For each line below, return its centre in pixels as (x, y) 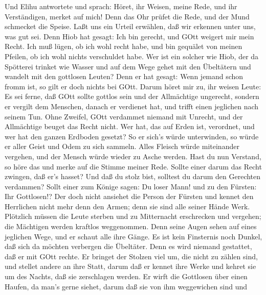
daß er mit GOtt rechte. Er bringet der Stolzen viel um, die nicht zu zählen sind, (131, 256)
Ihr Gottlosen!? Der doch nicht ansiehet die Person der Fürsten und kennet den (129, 196)
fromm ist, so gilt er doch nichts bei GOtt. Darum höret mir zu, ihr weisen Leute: (133, 86)
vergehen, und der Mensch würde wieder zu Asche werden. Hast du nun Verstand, (133, 156)
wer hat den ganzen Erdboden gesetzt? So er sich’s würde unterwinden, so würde (132, 136)
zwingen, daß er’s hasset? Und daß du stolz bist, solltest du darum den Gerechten (133, 176)
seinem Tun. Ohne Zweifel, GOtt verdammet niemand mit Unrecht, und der (124, 116)
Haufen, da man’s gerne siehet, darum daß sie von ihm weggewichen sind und (126, 286)
